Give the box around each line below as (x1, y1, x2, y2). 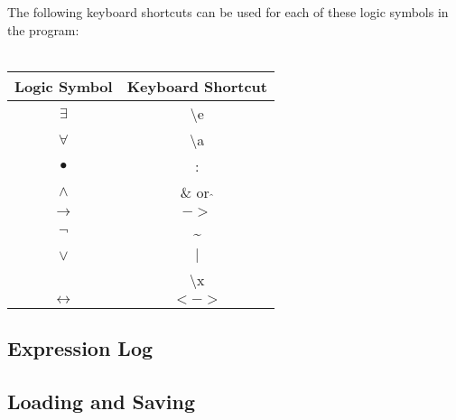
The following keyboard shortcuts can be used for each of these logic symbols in (7, 3, 449, 21)
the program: (7, 20, 79, 39)
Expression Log (7, 334, 154, 362)
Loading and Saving (7, 387, 196, 415)
